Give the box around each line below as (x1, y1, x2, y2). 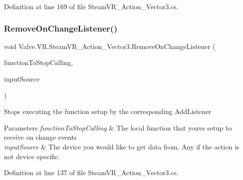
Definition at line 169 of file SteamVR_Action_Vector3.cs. (4, 1, 179, 11)
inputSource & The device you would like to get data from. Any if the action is (4, 141, 240, 151)
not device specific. (4, 151, 60, 161)
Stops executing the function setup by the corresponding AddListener (4, 106, 211, 116)
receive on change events (4, 132, 77, 142)
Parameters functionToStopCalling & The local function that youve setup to (4, 122, 232, 132)
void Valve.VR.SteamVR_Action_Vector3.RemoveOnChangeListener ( (4, 41, 216, 51)
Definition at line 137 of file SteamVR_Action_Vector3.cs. (4, 167, 179, 178)
